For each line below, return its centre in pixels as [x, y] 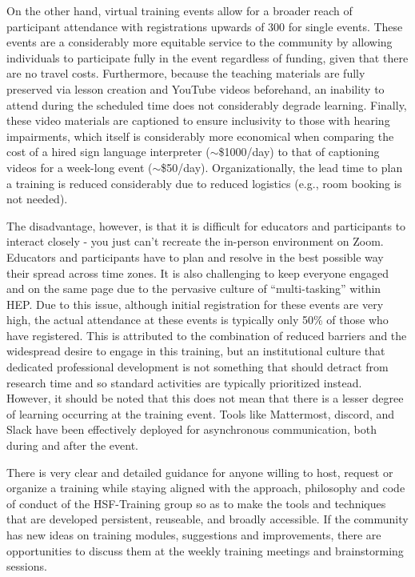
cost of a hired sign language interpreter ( [108, 152]
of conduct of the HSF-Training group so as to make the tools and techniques [196, 503]
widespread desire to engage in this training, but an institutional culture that [196, 351]
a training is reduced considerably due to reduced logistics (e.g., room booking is [204, 183]
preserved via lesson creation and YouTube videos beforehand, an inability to [196, 88]
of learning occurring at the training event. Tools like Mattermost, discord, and [201, 413]
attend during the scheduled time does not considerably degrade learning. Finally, [207, 104]
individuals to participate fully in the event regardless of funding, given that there [207, 57]
